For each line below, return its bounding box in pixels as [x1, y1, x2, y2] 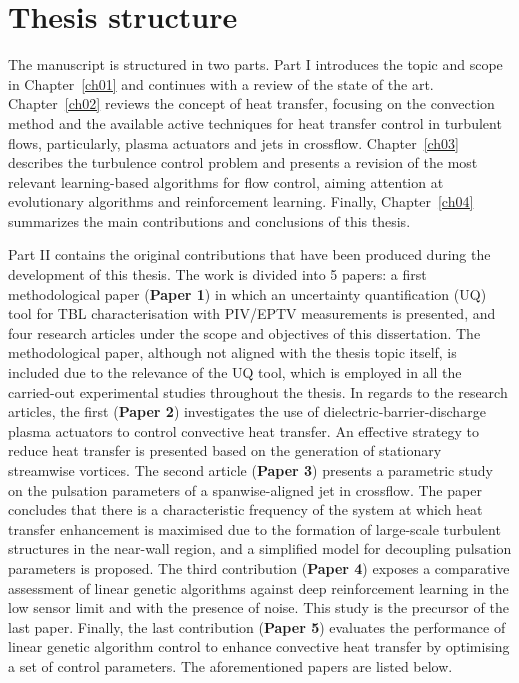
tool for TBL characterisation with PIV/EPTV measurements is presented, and [8, 303, 496, 324]
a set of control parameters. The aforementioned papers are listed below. [8, 655, 453, 676]
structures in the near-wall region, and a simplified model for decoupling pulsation [8, 538, 512, 559]
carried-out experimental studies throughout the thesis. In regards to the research [8, 381, 508, 402]
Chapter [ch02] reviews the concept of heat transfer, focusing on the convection [8, 93, 495, 114]
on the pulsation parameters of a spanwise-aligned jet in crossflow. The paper [8, 479, 482, 500]
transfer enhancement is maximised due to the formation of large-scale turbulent [8, 518, 501, 539]
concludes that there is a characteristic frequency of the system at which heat [8, 499, 483, 520]
